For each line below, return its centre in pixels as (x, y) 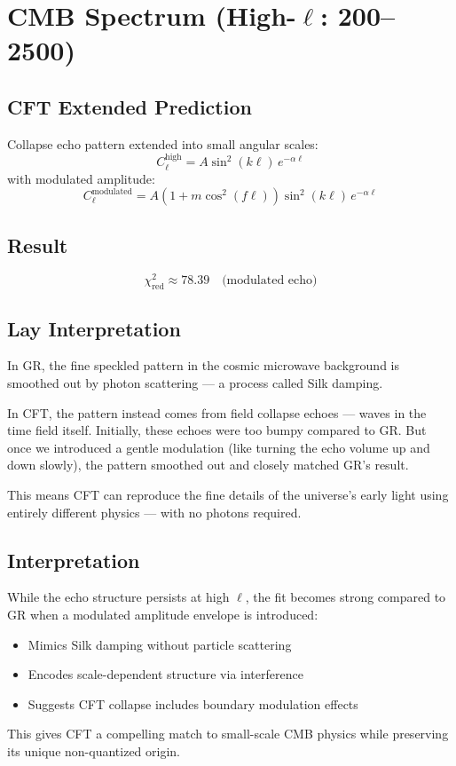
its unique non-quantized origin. (94, 750)
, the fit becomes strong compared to (346, 597)
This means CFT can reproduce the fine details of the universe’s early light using (228, 495)
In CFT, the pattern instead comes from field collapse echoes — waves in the (217, 412)
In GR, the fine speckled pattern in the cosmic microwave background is (203, 365)
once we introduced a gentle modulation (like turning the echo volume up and (219, 447)
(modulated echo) (270, 281)
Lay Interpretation (94, 328)
